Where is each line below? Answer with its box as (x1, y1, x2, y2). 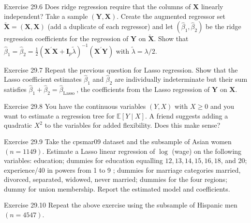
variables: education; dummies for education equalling (4, 155, 163, 165)
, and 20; (221, 155, 247, 165)
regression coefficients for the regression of (4, 33, 129, 44)
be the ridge (206, 21, 241, 31)
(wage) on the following (172, 146, 242, 156)
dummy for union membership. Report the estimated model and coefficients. (4, 183, 230, 193)
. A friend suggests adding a (145, 110, 228, 120)
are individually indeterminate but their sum (115, 74, 248, 84)
